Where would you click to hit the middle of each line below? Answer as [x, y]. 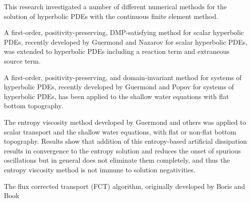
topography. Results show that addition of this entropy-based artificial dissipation [125, 141]
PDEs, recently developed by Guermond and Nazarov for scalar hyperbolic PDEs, [126, 42]
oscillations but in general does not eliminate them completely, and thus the [117, 160]
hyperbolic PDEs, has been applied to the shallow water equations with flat [117, 96]
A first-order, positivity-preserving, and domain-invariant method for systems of [123, 77]
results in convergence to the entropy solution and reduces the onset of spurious [122, 150]
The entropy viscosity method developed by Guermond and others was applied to [125, 122]
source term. [22, 60]
